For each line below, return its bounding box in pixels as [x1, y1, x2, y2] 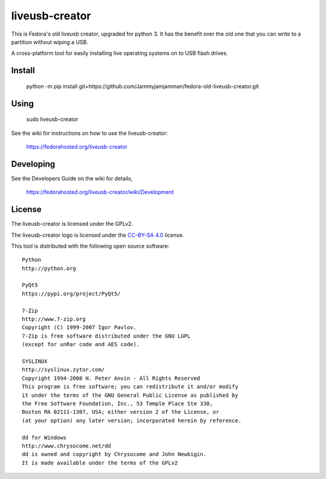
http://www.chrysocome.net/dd [22, 442, 112, 449]
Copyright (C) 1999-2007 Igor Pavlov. [22, 324, 137, 331]
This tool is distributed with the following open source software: [11, 242, 170, 249]
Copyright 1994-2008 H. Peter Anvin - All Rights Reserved [22, 375, 200, 382]
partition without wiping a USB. [11, 38, 89, 45]
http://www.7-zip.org [22, 316, 86, 323]
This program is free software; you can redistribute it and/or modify [22, 384, 238, 390]
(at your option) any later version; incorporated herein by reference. [22, 417, 241, 424]
